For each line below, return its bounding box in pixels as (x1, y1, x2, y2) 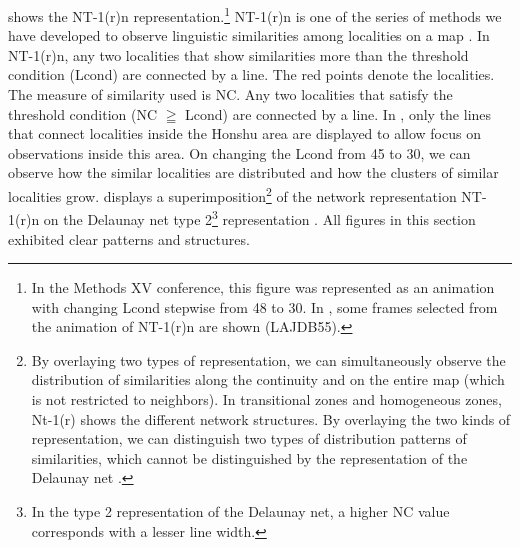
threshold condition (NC (8, 103, 158, 124)
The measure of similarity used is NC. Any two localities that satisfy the (8, 84, 453, 105)
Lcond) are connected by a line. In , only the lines (185, 103, 492, 124)
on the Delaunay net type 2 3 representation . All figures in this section (43, 206, 476, 229)
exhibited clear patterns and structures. (8, 228, 250, 249)
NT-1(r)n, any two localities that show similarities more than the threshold (8, 44, 469, 65)
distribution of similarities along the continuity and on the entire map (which (31, 369, 505, 390)
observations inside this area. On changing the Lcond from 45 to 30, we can (8, 142, 471, 163)
